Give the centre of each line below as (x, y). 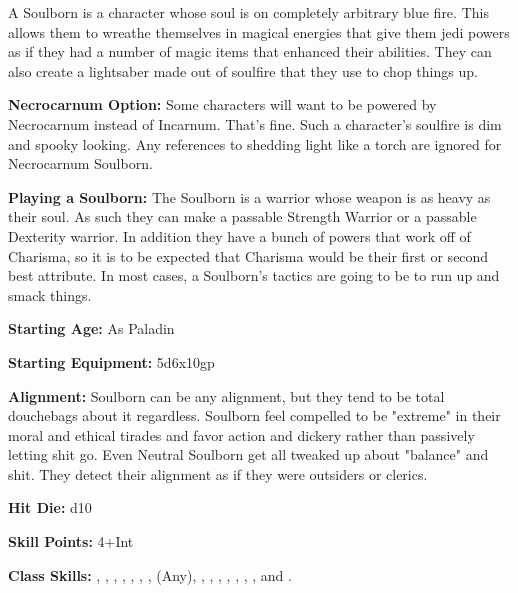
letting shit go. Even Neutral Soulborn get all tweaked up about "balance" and (248, 454)
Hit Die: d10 (50, 507)
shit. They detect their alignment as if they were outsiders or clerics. (218, 473)
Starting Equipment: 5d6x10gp (111, 361)
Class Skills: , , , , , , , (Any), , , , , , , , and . (150, 574)
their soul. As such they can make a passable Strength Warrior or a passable (242, 216)
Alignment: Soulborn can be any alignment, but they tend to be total (226, 395)
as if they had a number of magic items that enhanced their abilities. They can (250, 51)
